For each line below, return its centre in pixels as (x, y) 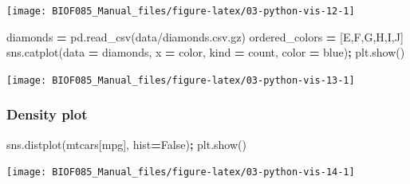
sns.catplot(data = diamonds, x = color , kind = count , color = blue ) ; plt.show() (206, 52)
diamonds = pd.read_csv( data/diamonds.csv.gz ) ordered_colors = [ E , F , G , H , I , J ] (205, 36)
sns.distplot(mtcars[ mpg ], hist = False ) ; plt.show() (126, 144)
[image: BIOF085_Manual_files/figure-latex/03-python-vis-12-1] (181, 11)
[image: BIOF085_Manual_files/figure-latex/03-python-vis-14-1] (181, 172)
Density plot (47, 114)
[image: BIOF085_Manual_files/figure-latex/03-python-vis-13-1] (181, 80)
